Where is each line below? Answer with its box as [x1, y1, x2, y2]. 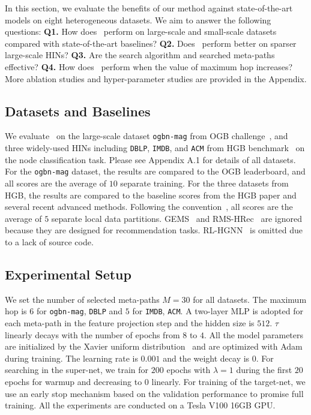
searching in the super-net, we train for [5, 363, 149, 376]
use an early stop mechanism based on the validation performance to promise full [5, 387, 304, 399]
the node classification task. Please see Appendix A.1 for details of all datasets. [5, 153, 296, 166]
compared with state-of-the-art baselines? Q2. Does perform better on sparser [5, 37, 297, 49]
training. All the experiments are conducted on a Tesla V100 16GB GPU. [5, 399, 276, 411]
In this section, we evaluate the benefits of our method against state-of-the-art [5, 2, 293, 14]
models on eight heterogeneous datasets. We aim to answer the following [5, 13, 271, 26]
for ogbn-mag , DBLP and [36, 305, 123, 317]
